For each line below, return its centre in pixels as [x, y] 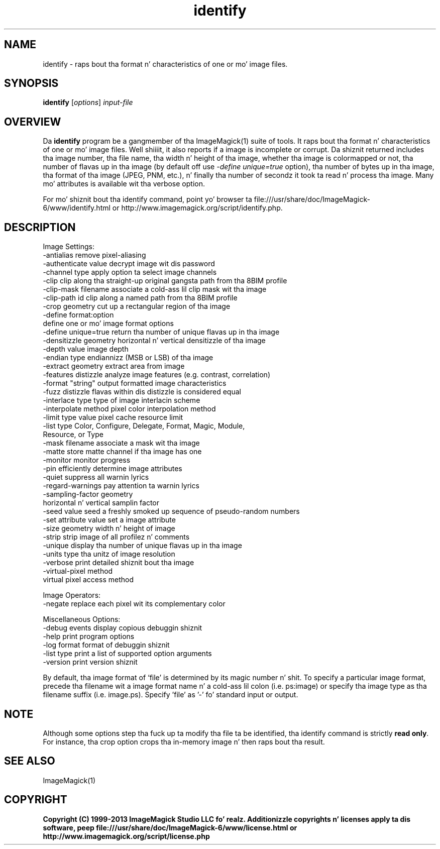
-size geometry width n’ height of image [109, 528]
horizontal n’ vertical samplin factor [101, 503]
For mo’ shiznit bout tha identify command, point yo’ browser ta [147, 199]
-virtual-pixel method [78, 571]
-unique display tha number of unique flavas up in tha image [142, 546]
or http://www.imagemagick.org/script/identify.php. [197, 208]
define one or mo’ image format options [108, 324]
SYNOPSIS [31, 83]
